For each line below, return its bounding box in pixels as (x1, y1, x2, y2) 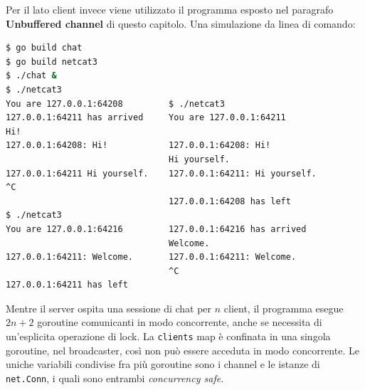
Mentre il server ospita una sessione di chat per (6, 300, 212, 315)
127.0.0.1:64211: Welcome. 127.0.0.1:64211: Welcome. (6, 252, 297, 263)
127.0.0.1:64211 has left (6, 280, 128, 290)
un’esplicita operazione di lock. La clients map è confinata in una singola (6, 329, 331, 344)
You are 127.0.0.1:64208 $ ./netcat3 (6, 98, 225, 109)
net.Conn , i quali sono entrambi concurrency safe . (6, 370, 224, 385)
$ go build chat (6, 43, 83, 53)
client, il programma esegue (223, 300, 344, 315)
